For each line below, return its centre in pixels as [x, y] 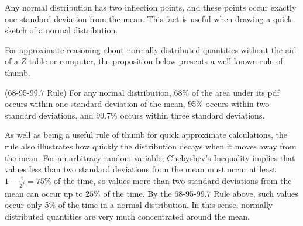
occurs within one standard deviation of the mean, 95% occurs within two [137, 104]
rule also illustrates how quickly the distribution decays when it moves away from [151, 146]
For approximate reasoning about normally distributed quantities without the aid [151, 49]
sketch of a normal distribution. [61, 30]
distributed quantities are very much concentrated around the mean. [127, 216]
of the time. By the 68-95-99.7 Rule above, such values [201, 193]
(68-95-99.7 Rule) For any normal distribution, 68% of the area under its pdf [142, 92]
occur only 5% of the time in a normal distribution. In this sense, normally [139, 205]
